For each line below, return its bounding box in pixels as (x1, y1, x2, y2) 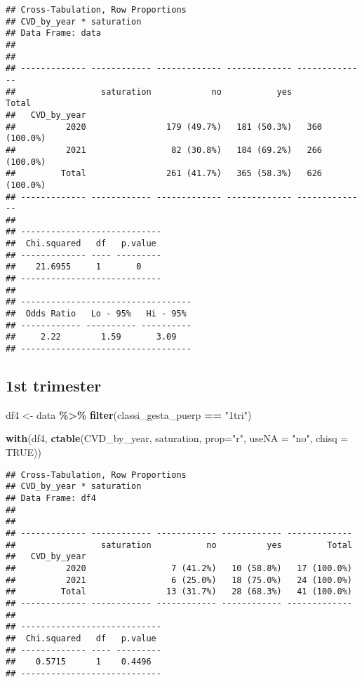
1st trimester (6, 375, 102, 396)
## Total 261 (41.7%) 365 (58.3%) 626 (6, 168, 323, 179)
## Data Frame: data (6, 28, 102, 39)
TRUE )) (6, 445, 41, 460)
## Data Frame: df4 (6, 493, 96, 503)
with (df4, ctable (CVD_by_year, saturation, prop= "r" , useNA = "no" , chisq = (6, 431, 349, 446)
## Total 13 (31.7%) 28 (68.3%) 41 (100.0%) (6, 587, 352, 597)
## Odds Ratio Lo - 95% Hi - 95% (6, 309, 187, 319)
